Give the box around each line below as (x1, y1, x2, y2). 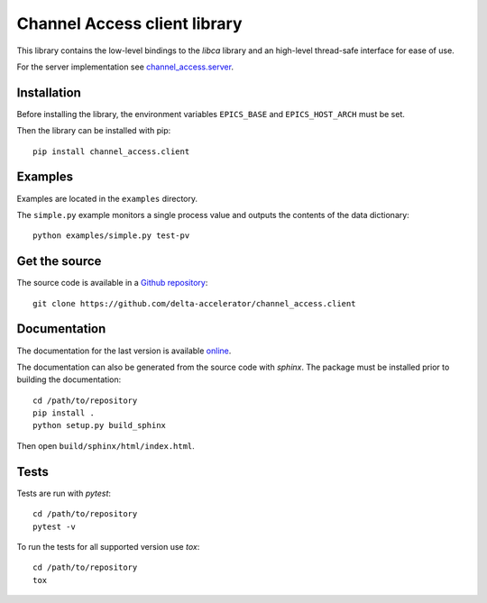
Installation (16, 85, 81, 100)
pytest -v (32, 521, 76, 532)
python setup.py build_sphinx (32, 420, 167, 431)
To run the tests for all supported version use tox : (16, 541, 200, 552)
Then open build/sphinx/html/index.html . (16, 440, 196, 451)
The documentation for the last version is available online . (16, 345, 232, 356)
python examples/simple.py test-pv (32, 231, 190, 241)
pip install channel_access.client (32, 146, 190, 157)
